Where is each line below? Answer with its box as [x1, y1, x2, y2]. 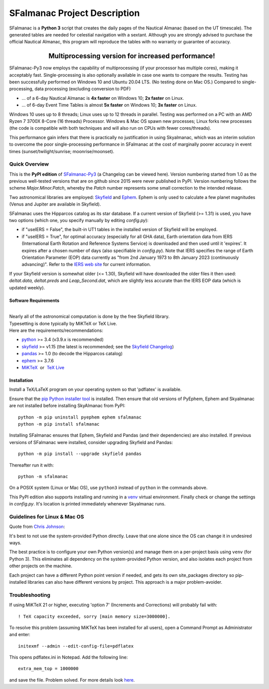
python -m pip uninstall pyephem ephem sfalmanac [18, 414, 142, 420]
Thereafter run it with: [9, 462, 54, 468]
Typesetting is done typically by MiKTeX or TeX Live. [9, 320, 117, 326]
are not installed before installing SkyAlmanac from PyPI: [9, 403, 126, 409]
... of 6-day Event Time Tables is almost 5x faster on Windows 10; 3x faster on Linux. [21, 102, 197, 108]
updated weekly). [9, 284, 45, 290]
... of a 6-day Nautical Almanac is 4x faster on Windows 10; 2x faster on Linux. [21, 95, 184, 101]
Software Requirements [9, 297, 60, 303]
